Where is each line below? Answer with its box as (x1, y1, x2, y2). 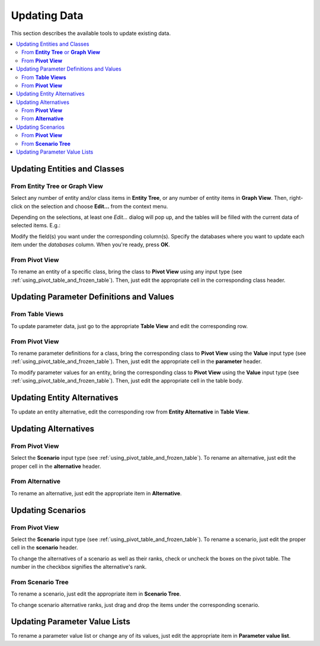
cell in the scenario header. (11, 544, 78, 551)
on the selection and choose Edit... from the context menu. (24, 202, 168, 210)
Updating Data (11, 9, 84, 22)
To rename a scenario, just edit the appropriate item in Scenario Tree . (11, 590, 181, 597)
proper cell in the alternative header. (11, 463, 101, 470)
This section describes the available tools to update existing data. (11, 30, 171, 37)
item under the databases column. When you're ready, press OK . (11, 241, 170, 249)
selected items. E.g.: (11, 222, 60, 229)
